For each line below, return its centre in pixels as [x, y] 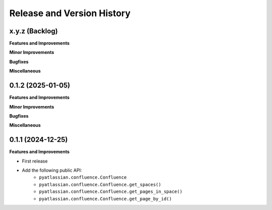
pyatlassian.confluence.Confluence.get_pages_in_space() [111, 192]
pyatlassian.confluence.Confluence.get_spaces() [100, 185]
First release [35, 161]
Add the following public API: [52, 170]
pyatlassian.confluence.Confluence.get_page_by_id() [106, 199]
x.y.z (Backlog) [33, 31]
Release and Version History [70, 13]
